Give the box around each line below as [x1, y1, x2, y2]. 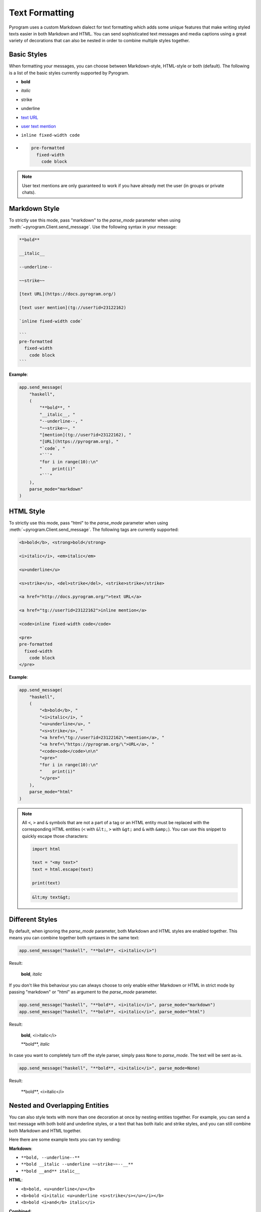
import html [32, 846, 60, 852]
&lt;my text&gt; [32, 894, 71, 900]
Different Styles [9, 915, 58, 924]
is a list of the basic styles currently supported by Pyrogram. [9, 70, 130, 76]
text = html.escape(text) [32, 866, 94, 872]
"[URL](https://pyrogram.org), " [39, 439, 119, 445]
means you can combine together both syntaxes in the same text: [9, 935, 140, 941]
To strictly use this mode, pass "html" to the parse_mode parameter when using [9, 520, 169, 526]
